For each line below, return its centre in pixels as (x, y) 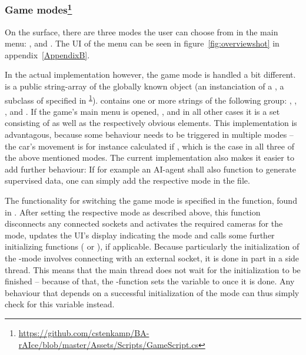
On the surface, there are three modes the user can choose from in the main (142, 31)
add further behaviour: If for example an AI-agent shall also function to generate (151, 169)
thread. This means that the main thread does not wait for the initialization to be (153, 269)
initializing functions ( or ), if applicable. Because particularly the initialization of (152, 246)
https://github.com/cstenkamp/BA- (84, 332)
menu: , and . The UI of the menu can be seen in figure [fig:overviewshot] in (142, 43)
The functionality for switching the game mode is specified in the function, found (151, 200)
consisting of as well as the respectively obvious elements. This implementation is (151, 123)
